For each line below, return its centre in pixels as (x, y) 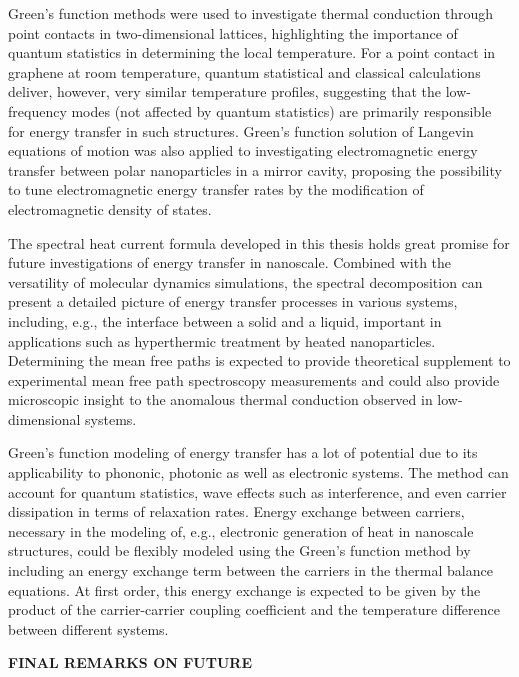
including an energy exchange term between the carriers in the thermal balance (250, 570)
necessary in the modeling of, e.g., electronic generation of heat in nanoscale (241, 530)
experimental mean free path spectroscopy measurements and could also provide (254, 379)
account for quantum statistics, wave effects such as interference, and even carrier (257, 491)
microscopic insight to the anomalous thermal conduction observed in (220, 399)
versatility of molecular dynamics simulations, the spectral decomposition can (245, 281)
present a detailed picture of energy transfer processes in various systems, (233, 301)
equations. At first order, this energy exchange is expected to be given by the (244, 589)
